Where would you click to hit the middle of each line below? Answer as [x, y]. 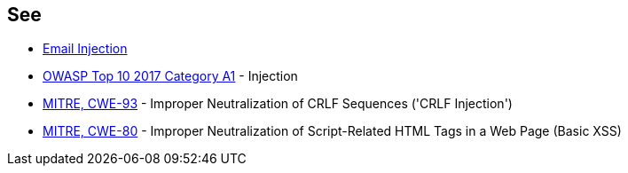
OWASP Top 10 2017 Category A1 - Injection [170, 76]
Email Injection [85, 49]
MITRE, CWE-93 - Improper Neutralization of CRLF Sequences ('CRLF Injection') [278, 104]
